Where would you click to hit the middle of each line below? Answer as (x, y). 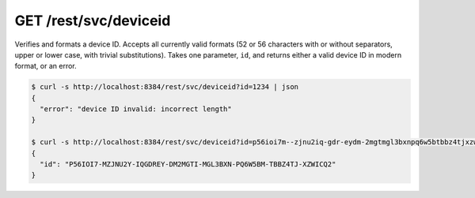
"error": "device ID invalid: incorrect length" (136, 109)
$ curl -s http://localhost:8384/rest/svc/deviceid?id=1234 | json (165, 87)
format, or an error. (46, 66)
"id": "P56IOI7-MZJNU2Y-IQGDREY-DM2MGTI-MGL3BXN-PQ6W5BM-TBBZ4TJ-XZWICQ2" (188, 164)
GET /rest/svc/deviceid (93, 21)
